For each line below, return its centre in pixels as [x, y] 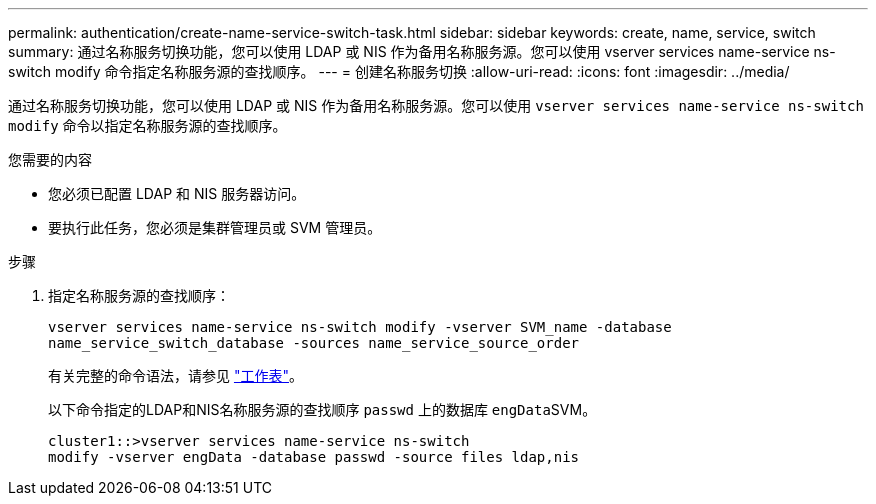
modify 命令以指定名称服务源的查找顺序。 [147, 125]
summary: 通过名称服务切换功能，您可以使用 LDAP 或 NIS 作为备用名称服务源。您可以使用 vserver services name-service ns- [422, 51]
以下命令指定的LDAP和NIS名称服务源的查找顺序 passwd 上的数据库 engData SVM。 [322, 409]
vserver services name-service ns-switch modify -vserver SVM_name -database [360, 327]
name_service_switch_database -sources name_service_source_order [314, 343]
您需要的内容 [50, 159]
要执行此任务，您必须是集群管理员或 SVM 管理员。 [215, 227]
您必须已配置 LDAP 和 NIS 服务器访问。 [177, 193]
